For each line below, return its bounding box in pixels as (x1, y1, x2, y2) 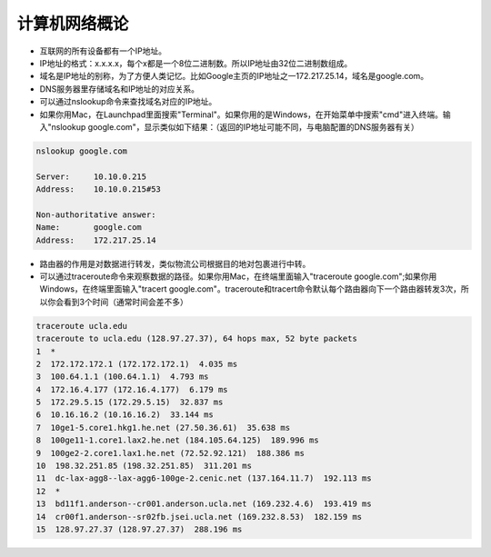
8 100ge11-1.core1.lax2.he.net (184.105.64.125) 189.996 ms (35, 435, 319, 445)
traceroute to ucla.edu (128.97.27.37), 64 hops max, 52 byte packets (35, 333, 358, 344)
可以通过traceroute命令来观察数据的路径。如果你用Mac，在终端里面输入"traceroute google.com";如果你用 (39, 271, 437, 282)
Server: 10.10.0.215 (35, 171, 147, 182)
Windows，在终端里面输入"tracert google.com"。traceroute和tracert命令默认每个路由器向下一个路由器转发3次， (39, 283, 461, 294)
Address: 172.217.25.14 (35, 234, 156, 245)
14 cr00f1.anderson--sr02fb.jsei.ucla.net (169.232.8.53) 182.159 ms (35, 512, 363, 522)
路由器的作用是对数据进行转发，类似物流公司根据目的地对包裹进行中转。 (39, 258, 311, 269)
